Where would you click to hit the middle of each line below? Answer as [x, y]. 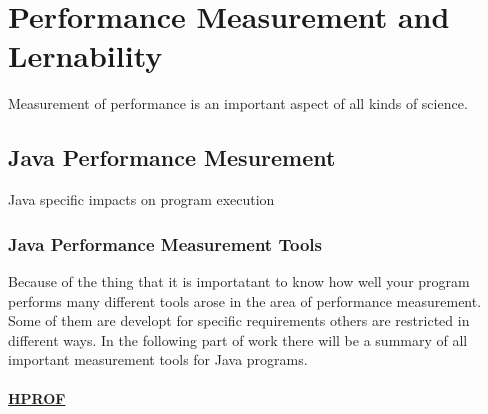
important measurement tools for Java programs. [158, 359]
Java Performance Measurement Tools [165, 243]
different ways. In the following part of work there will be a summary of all [238, 339]
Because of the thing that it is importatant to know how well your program [239, 280]
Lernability [85, 55]
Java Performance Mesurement [172, 157]
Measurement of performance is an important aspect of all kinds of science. [238, 103]
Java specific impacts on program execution [141, 199]
